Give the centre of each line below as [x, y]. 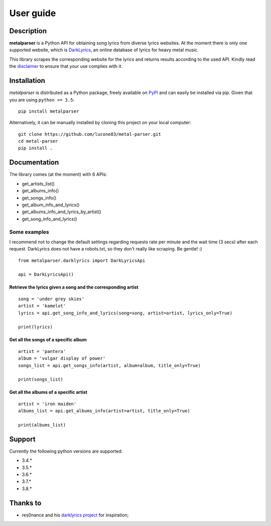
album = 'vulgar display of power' [62, 359]
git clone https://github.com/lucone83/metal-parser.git [90, 134]
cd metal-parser [38, 141]
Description [28, 31]
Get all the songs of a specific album [48, 340]
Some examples [29, 232]
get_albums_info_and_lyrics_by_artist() [61, 212]
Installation [27, 81]
